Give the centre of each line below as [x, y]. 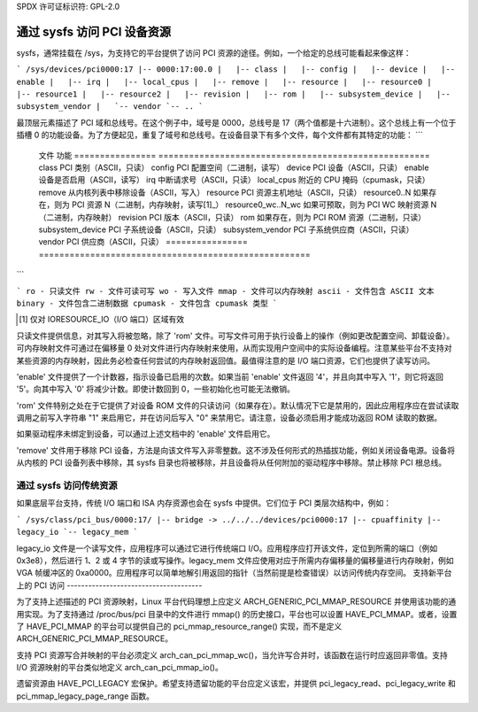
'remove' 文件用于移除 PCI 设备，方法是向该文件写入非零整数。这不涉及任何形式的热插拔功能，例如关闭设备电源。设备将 [236, 450]
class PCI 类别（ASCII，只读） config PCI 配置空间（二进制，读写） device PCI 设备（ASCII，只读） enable [234, 167]
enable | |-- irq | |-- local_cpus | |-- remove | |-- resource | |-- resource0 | [224, 81]
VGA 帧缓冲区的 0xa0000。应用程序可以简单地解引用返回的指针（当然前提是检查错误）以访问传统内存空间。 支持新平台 [234, 573]
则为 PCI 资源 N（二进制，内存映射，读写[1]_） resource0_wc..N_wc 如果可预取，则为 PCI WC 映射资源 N [245, 205]
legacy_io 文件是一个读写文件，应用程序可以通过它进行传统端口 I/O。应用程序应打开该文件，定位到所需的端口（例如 [227, 548]
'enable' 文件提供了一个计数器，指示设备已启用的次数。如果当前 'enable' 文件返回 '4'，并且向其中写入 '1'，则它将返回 [230, 376]
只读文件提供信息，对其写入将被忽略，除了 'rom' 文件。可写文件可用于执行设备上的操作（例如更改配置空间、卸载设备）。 [235, 336]
